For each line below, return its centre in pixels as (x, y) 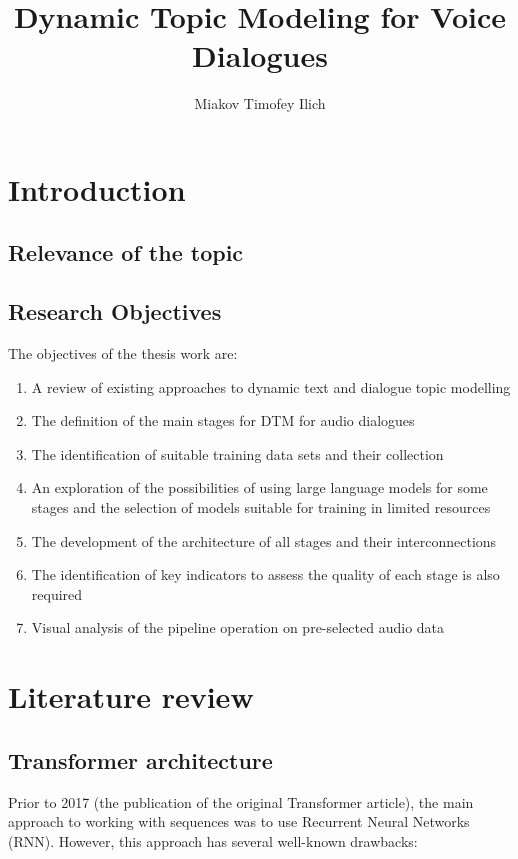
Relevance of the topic (126, 252)
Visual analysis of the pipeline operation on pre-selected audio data (238, 627)
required (57, 593)
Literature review (131, 696)
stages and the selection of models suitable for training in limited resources (261, 507)
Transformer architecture (140, 759)
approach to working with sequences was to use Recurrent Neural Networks (239, 821)
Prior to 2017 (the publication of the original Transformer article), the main (241, 801)
